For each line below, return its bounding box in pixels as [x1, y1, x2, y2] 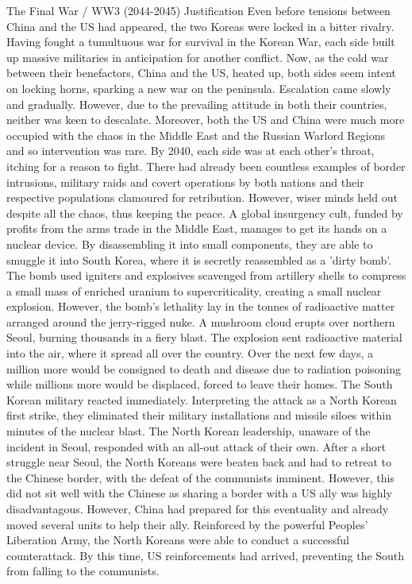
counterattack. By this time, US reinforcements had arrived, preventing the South [6, 547, 405, 563]
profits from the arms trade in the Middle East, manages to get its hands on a [6, 220, 387, 237]
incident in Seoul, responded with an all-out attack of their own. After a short [6, 438, 386, 454]
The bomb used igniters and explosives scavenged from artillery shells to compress [6, 267, 406, 284]
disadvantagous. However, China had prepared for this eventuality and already [6, 501, 389, 516]
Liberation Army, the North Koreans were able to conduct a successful [6, 532, 349, 548]
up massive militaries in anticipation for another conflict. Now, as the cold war [6, 48, 389, 65]
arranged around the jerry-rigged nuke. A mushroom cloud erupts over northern [6, 313, 395, 330]
